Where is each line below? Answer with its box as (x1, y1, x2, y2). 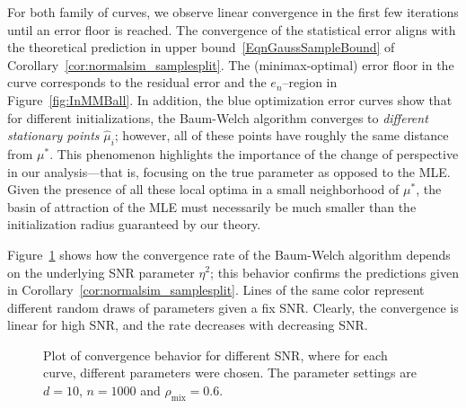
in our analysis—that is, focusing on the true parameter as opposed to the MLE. (7, 162, 451, 181)
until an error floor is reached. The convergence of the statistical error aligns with (7, 20, 456, 39)
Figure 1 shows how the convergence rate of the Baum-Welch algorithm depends (7, 244, 451, 263)
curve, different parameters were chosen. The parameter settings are (43, 363, 417, 382)
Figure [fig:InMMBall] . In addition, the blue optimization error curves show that (7, 90, 453, 109)
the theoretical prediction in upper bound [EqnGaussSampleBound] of (7, 38, 395, 57)
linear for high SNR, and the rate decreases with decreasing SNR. (7, 315, 368, 334)
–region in (282, 73, 338, 92)
